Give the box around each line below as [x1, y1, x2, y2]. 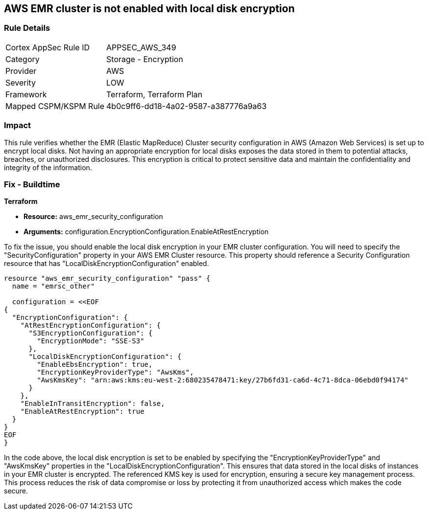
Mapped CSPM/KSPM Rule [5, 101, 105, 111]
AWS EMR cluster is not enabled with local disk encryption [4, 2, 295, 15]
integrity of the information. [4, 163, 92, 172]
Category [5, 54, 40, 64]
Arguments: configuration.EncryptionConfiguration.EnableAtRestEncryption [24, 227, 269, 236]
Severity [5, 77, 36, 88]
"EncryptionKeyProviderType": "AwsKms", [37, 368, 194, 377]
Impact [4, 120, 31, 131]
